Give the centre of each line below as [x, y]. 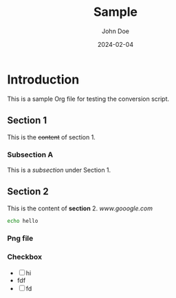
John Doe [115, 31]
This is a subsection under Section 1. [59, 170]
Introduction [43, 79]
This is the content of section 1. [52, 137]
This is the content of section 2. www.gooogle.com [80, 208]
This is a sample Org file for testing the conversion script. [88, 99]
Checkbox [25, 257]
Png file [20, 239]
